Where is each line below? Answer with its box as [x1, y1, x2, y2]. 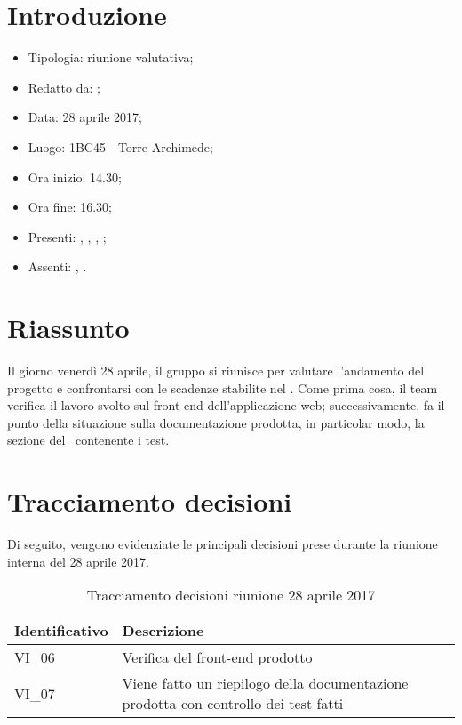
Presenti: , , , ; [28, 227, 107, 246]
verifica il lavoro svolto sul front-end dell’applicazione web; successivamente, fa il [7, 396, 445, 415]
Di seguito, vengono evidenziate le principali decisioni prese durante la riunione [7, 535, 438, 553]
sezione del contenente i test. [7, 431, 170, 449]
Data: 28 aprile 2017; [28, 108, 142, 126]
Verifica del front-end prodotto [122, 647, 313, 668]
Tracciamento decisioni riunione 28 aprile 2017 [86, 584, 376, 606]
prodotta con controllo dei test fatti [122, 693, 344, 714]
